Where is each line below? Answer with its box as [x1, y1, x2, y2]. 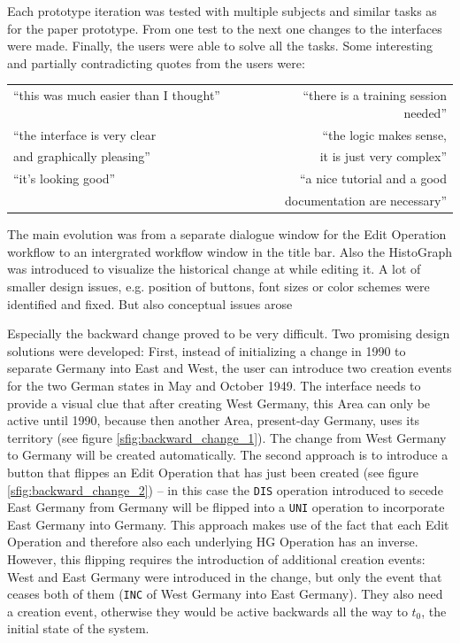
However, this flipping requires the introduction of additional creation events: [7, 550, 425, 568]
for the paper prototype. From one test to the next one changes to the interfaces [7, 19, 442, 37]
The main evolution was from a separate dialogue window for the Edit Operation [7, 225, 447, 244]
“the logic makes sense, [322, 125, 447, 143]
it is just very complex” [319, 147, 447, 166]
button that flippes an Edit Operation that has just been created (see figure [7, 462, 418, 481]
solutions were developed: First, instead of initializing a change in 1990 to [7, 341, 406, 360]
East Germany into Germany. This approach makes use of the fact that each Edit [7, 515, 449, 533]
